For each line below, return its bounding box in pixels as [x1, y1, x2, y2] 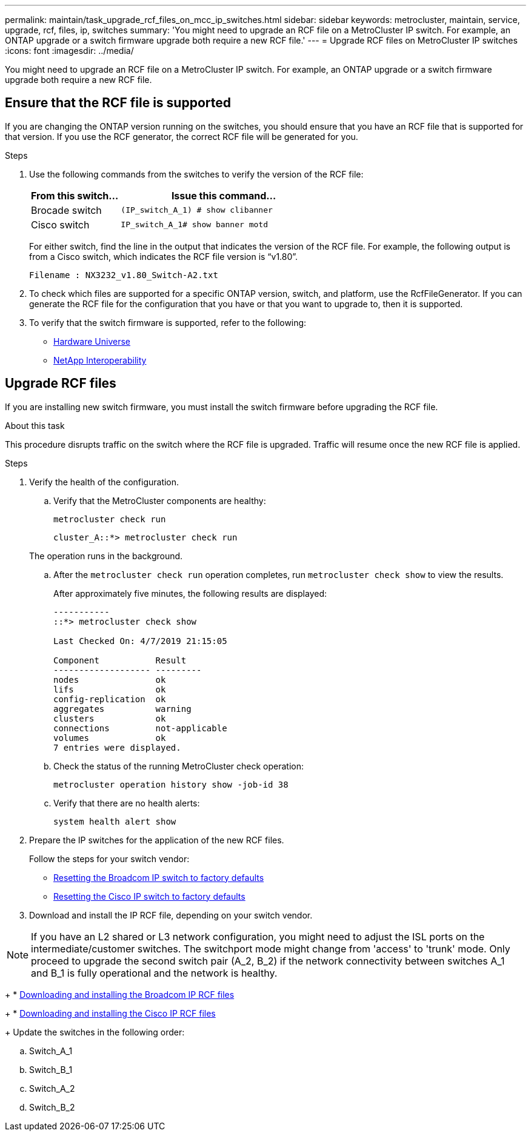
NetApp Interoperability [53, 354, 147, 365]
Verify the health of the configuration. [29, 476, 179, 487]
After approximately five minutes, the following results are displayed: [53, 588, 327, 599]
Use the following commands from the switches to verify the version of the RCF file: [29, 168, 364, 179]
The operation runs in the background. [29, 550, 183, 561]
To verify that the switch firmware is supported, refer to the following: [29, 317, 307, 328]
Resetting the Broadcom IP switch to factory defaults [53, 872, 264, 883]
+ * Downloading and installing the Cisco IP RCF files [5, 1008, 216, 1018]
